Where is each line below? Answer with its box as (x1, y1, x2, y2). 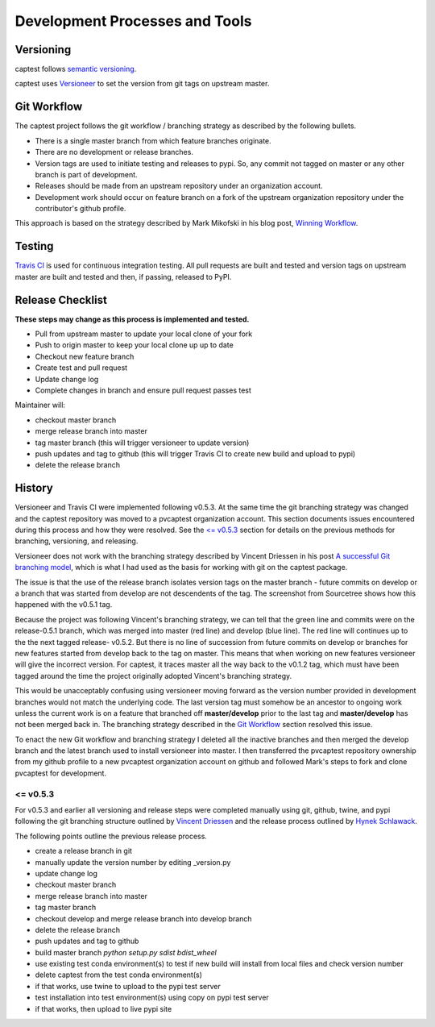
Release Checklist (14, 293, 108, 306)
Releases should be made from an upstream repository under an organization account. (35, 181, 323, 191)
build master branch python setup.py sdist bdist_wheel (35, 947, 217, 957)
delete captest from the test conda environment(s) (35, 970, 203, 979)
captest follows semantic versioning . (14, 64, 137, 74)
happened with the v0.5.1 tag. (14, 600, 113, 609)
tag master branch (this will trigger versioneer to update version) (35, 438, 250, 447)
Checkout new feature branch (35, 351, 135, 361)
